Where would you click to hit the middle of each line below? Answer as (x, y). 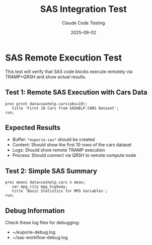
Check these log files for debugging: (42, 222)
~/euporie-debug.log (34, 232)
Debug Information (35, 211)
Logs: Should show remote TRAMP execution (59, 150)
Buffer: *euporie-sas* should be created (54, 139)
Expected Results (33, 127)
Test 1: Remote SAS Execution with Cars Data (76, 92)
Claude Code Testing (83, 23)
